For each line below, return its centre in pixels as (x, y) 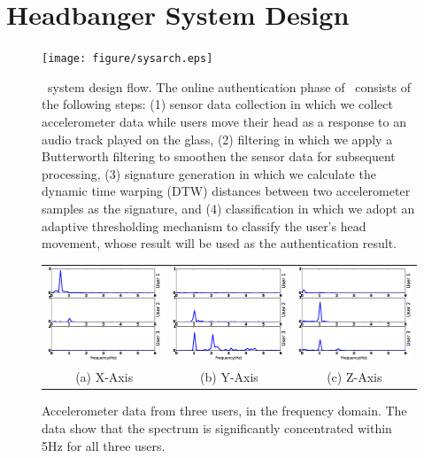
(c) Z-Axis (355, 377)
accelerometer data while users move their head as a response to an (224, 121)
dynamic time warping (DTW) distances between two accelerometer (226, 191)
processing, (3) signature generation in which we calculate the (209, 173)
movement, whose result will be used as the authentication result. (219, 243)
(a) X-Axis (104, 377)
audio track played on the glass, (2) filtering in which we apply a (217, 139)
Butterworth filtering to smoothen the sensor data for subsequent (219, 156)
